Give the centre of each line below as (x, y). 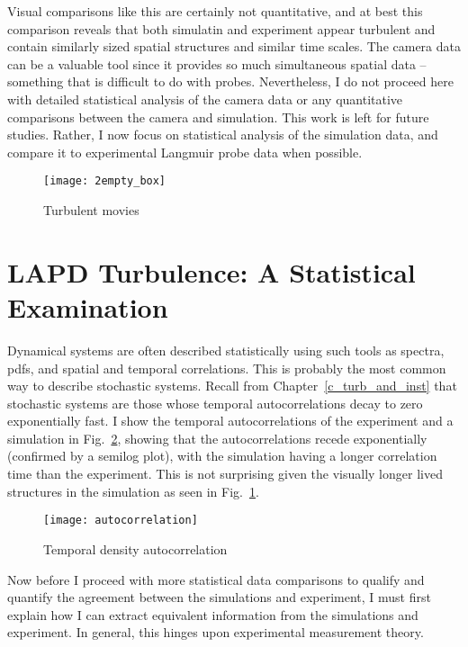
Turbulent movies (91, 210)
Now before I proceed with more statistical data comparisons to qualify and (216, 579)
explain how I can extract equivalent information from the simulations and (213, 614)
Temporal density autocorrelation (135, 548)
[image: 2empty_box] (105, 181)
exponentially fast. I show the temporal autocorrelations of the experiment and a (230, 421)
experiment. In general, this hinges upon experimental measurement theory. (216, 632)
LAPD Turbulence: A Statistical (211, 271)
